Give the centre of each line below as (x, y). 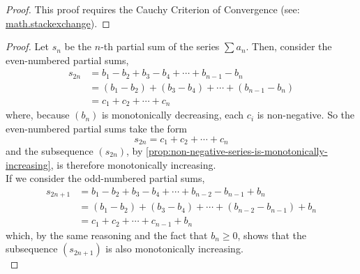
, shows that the (272, 235)
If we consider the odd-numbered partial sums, (105, 178)
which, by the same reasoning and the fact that (107, 235)
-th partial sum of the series (160, 46)
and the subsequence (50, 151)
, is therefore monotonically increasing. (133, 164)
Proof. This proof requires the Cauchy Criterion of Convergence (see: (153, 9)
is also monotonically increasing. (174, 249)
